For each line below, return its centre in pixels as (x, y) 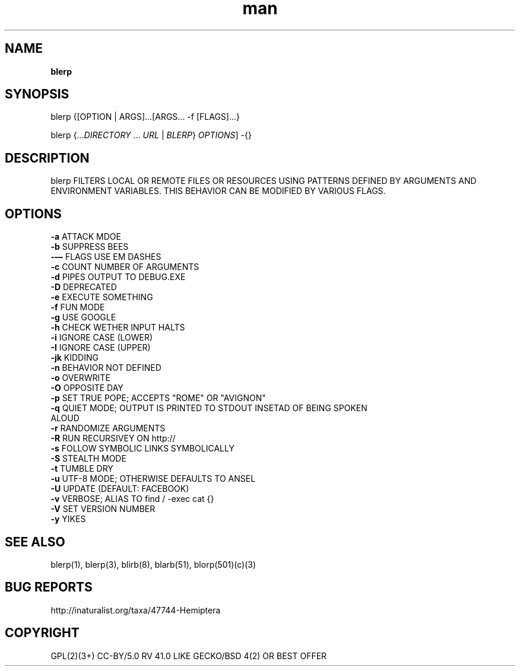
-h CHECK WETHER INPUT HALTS (118, 327)
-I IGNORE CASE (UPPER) (101, 348)
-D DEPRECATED (84, 287)
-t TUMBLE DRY (82, 469)
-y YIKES (68, 519)
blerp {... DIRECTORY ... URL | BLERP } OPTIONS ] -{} (151, 135)
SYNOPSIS (37, 94)
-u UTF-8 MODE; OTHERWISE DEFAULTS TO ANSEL (153, 479)
